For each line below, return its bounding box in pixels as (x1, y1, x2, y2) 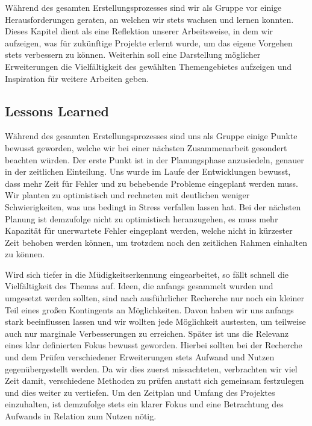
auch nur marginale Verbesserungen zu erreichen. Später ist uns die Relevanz (5, 327, 289, 339)
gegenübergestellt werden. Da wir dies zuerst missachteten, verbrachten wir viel (5, 362, 298, 375)
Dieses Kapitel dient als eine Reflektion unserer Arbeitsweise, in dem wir (5, 25, 273, 37)
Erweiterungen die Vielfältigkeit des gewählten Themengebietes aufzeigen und (5, 60, 292, 72)
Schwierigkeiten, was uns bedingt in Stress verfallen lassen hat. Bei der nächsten (5, 200, 301, 213)
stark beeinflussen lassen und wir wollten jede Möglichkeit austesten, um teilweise (5, 315, 306, 328)
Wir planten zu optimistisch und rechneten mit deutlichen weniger (5, 189, 250, 201)
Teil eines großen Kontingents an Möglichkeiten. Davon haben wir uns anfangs (5, 303, 294, 316)
